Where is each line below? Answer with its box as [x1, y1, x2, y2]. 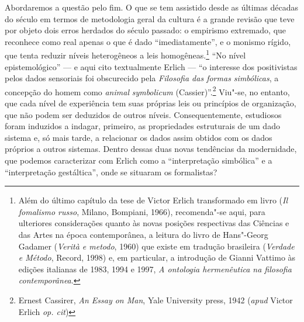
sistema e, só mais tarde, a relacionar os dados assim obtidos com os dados [5, 131, 272, 143]
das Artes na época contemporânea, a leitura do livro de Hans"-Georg [18, 228, 268, 240]
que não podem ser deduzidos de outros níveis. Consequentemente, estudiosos [5, 108, 282, 120]
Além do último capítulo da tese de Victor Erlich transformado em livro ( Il [18, 194, 288, 206]
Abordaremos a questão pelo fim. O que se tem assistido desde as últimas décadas [5, 1, 299, 13]
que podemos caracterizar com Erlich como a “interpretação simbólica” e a [5, 154, 272, 167]
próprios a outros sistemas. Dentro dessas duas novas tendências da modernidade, [5, 143, 297, 155]
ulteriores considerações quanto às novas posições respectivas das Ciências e [18, 217, 289, 229]
